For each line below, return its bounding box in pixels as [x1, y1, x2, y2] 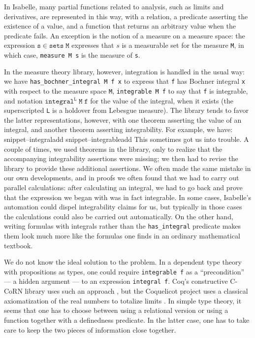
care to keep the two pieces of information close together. [4, 324, 176, 335]
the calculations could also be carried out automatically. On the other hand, [4, 211, 233, 221]
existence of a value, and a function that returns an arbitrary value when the [4, 21, 236, 31]
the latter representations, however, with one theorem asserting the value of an [4, 114, 242, 125]
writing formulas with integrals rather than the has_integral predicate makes [4, 221, 241, 231]
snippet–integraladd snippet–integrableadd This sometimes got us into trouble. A [4, 134, 249, 144]
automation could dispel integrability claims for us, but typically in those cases [4, 202, 242, 212]
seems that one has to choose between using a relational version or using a [4, 305, 228, 315]
